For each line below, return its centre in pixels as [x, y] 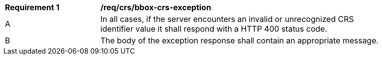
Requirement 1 [32, 7]
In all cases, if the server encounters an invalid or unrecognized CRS [227, 19]
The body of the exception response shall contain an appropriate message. [239, 40]
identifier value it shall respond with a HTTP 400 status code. [214, 29]
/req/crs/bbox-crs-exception [156, 7]
